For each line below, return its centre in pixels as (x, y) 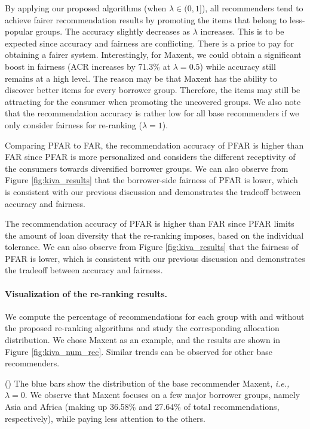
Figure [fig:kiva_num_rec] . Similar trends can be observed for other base (139, 351)
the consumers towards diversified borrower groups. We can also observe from (147, 168)
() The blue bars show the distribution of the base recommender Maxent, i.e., (147, 383)
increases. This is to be (242, 31)
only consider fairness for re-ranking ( (73, 124)
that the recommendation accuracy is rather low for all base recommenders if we (152, 113)
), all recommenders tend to (252, 8)
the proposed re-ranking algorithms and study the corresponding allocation (142, 328)
